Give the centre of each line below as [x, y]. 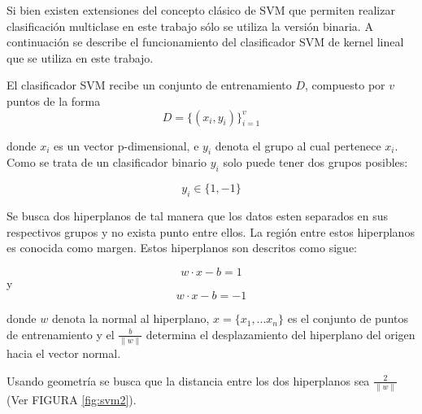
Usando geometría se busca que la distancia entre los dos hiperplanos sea [188, 380]
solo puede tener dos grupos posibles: [315, 162]
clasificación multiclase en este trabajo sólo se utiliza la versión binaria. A [190, 26]
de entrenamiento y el [61, 334]
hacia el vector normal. [64, 353]
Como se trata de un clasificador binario [107, 162]
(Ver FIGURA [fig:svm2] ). [72, 400]
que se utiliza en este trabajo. [80, 57]
